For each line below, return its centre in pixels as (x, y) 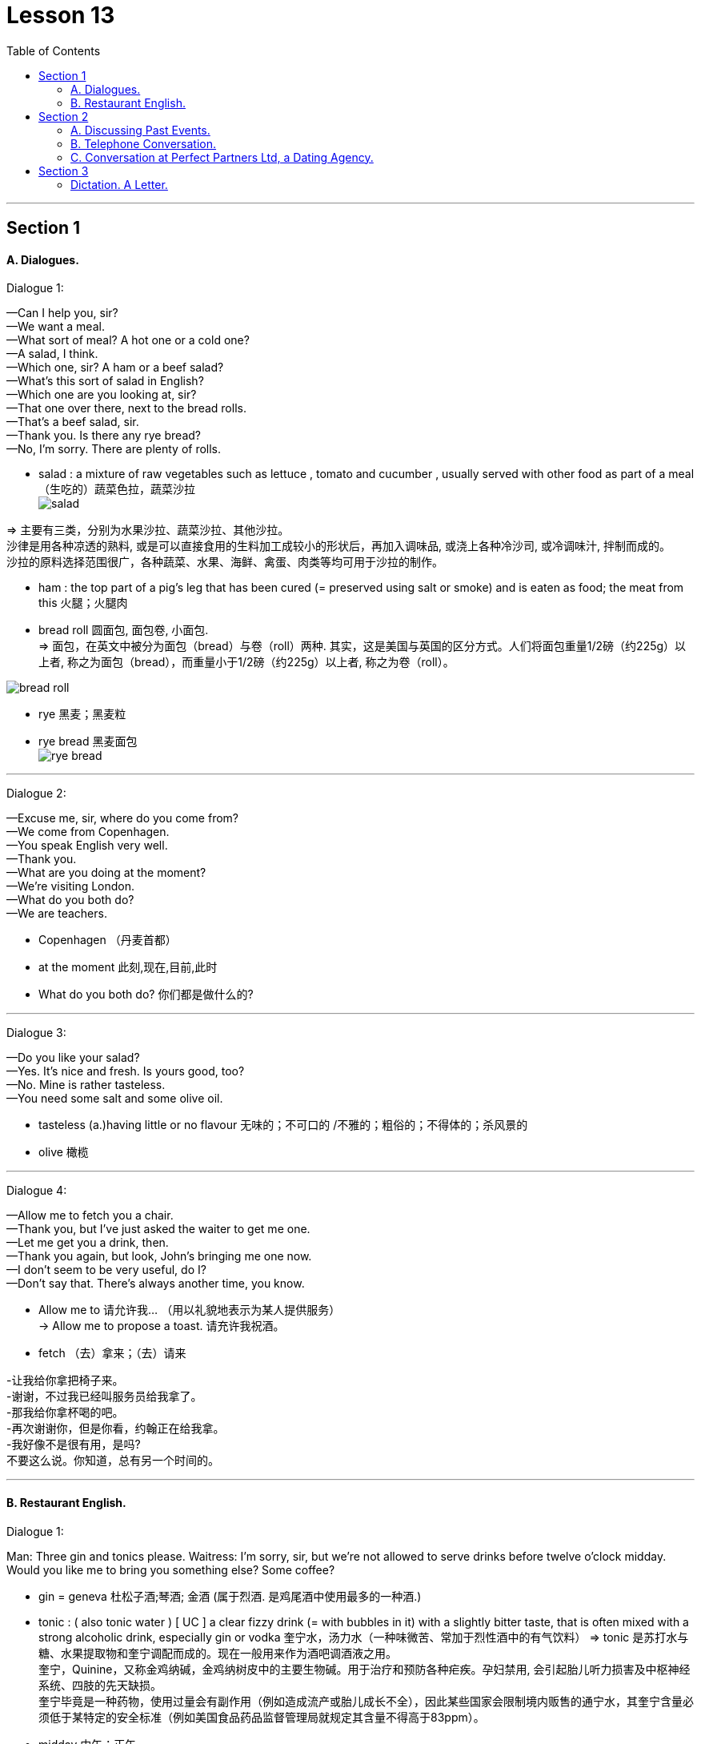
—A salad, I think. (52, 354)
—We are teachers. (57, 914)
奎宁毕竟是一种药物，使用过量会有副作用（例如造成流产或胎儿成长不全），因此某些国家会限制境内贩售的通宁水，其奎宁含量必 (366, 1701)
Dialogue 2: (36, 794)
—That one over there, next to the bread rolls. (126, 408)
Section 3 (64, 171)
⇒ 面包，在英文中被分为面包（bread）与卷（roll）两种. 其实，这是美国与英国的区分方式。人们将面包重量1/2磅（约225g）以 (363, 646)
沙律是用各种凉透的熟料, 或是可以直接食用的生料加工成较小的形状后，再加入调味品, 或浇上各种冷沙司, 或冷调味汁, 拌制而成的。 (338, 546)
